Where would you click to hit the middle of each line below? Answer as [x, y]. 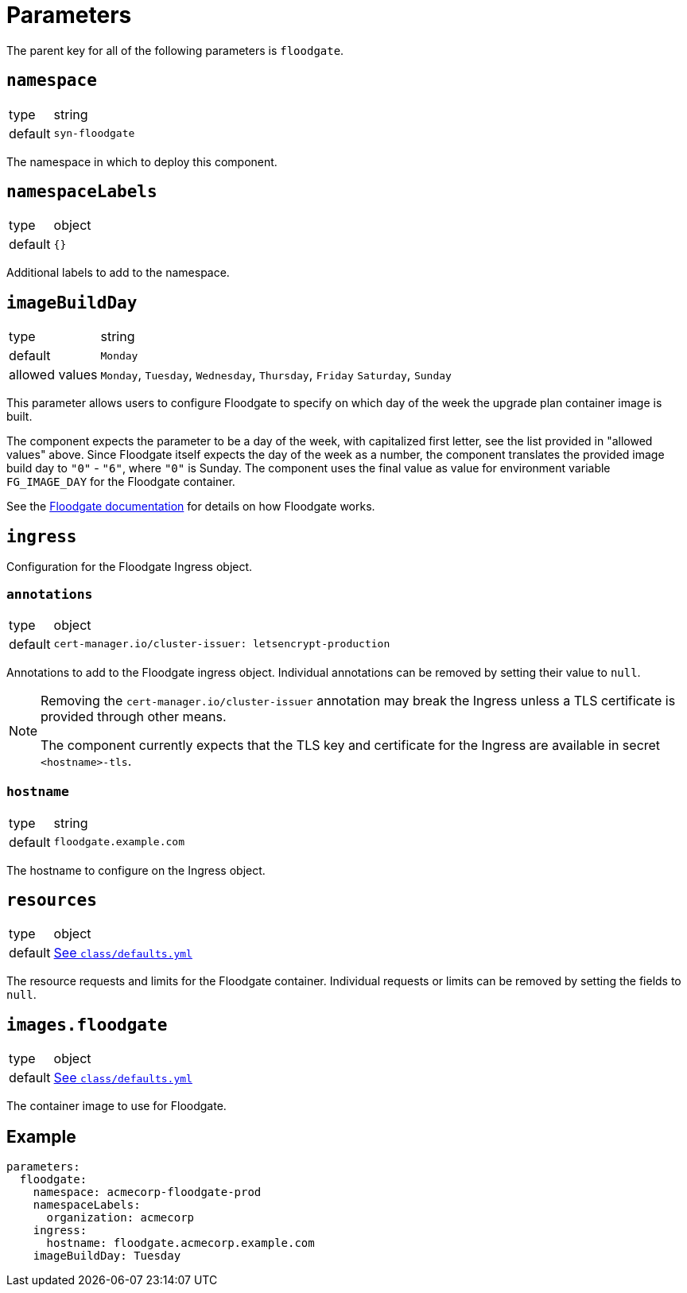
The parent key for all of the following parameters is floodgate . [175, 50]
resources [52, 901]
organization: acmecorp [120, 1218]
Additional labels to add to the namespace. [118, 273]
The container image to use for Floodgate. [116, 1106]
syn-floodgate [94, 134]
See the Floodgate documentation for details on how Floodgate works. [191, 507]
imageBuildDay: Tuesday [107, 1256]
